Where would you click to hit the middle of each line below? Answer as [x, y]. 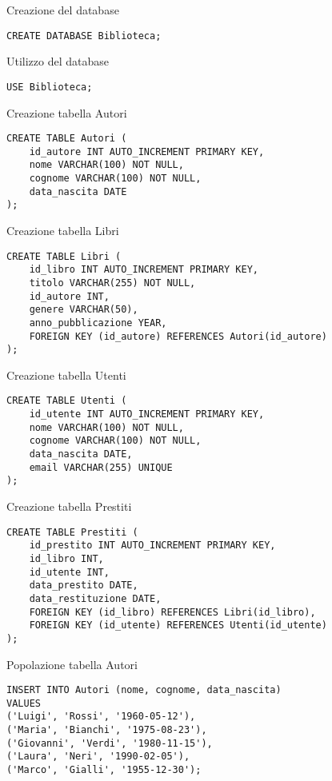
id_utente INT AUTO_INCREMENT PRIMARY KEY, [147, 414]
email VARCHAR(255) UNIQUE [101, 467]
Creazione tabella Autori [67, 112]
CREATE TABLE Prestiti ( [72, 532]
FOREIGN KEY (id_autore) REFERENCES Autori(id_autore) [178, 336]
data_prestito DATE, [84, 586]
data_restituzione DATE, [95, 598]
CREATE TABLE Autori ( [67, 139]
